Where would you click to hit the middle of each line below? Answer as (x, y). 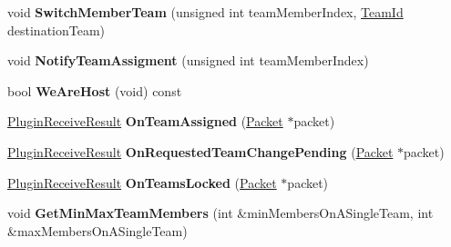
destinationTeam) (56, 30)
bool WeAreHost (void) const (95, 90)
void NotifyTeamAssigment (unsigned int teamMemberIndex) (188, 60)
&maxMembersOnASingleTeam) (97, 230)
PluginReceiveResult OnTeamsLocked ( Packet (142, 182)
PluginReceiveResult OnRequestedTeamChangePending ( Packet (200, 151)
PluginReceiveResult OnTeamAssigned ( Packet (145, 121)
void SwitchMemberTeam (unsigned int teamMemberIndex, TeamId (205, 12)
